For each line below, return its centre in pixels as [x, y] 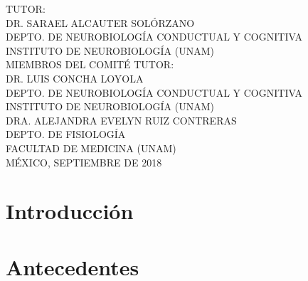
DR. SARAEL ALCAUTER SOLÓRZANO [100, 22]
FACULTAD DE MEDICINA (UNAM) [91, 148]
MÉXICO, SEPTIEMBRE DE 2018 [84, 162]
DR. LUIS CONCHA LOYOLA [75, 78]
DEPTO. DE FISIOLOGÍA [66, 134]
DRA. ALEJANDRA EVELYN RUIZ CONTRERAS [121, 120]
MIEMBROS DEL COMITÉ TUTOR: [90, 64]
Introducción [70, 211]
